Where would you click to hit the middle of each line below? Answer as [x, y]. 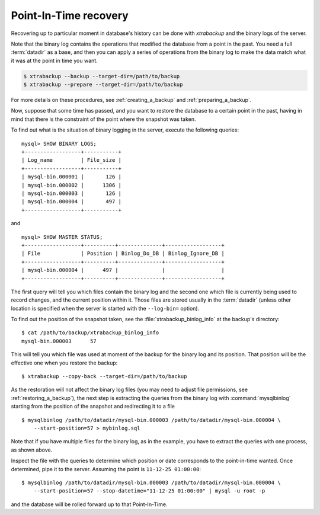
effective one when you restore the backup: [64, 363]
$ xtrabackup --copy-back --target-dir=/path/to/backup [104, 377]
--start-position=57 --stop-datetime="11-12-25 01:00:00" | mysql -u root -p [149, 491]
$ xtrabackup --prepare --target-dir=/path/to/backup [103, 85]
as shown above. [32, 450]
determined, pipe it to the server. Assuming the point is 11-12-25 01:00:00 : [106, 469]
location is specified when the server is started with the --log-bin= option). [105, 308]
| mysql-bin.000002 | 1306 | [71, 185]
